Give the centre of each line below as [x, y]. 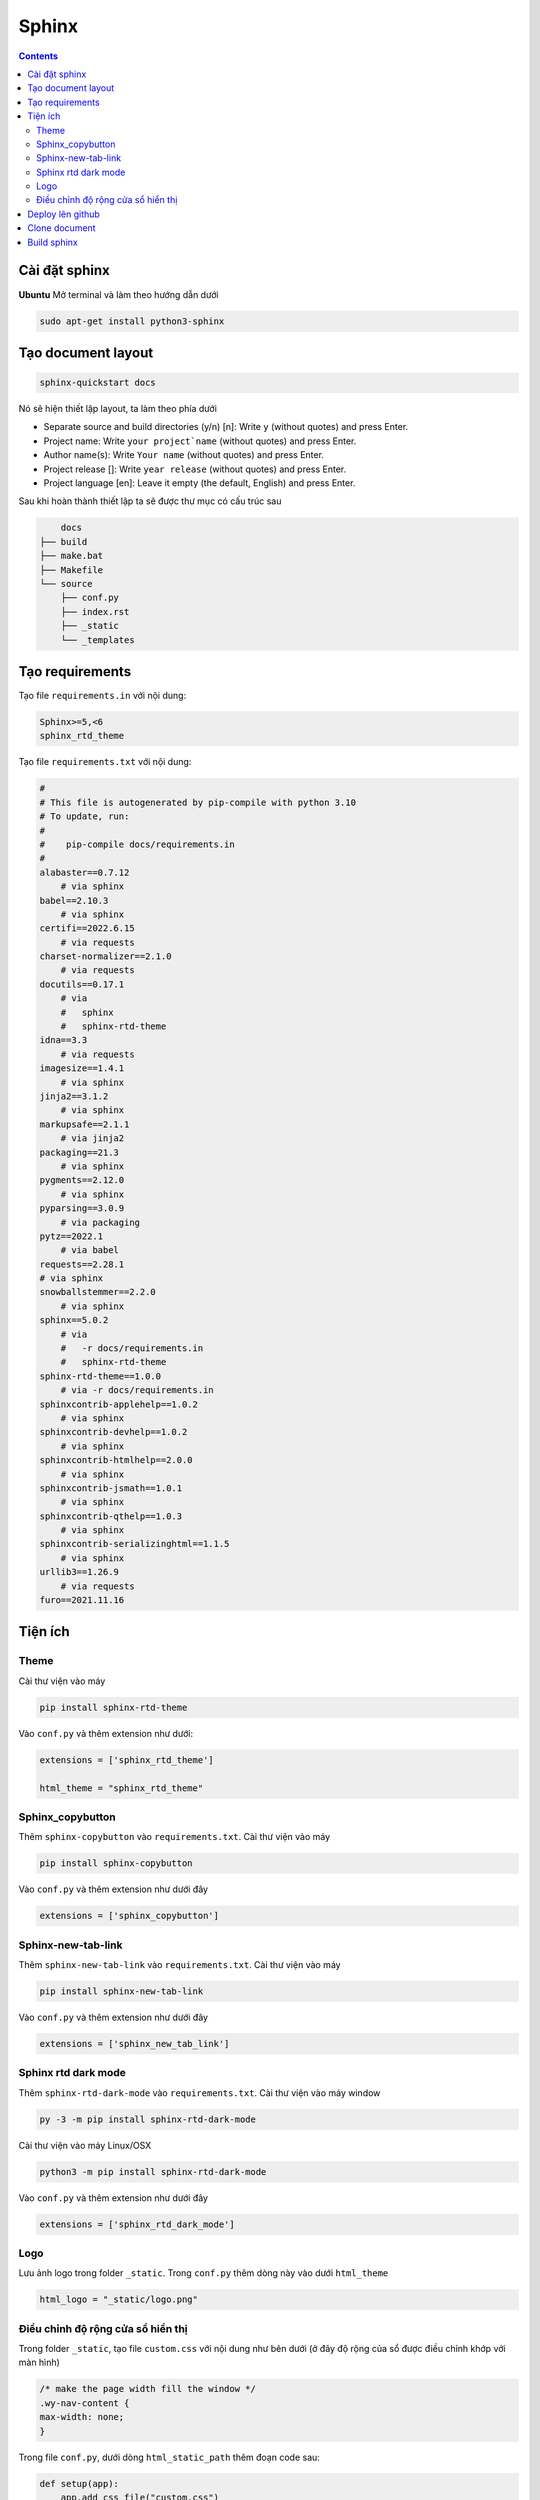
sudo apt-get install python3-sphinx [132, 321]
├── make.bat [71, 556]
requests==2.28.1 [82, 1264]
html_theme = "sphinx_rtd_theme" [121, 1788]
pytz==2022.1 [71, 1236]
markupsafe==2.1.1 [84, 1124]
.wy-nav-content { [84, 2403]
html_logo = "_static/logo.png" [119, 2299]
